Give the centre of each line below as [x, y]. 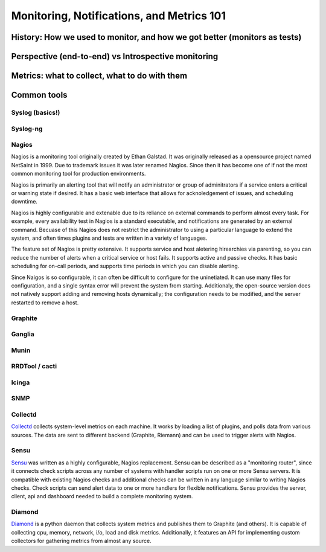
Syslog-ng [27, 129]
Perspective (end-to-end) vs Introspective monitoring [115, 56]
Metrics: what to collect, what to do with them [99, 76]
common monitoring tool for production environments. [78, 174]
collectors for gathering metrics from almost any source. [81, 541]
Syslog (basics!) [36, 112]
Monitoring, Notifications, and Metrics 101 [119, 16]
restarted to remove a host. [45, 303]
